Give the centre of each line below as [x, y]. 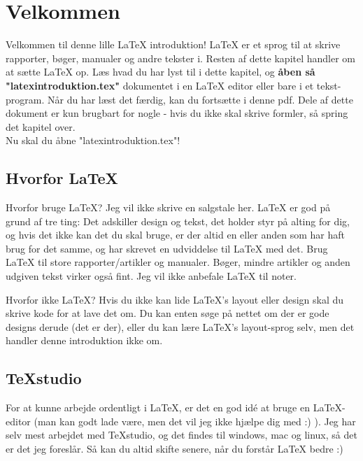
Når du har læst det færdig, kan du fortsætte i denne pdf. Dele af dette [200, 99]
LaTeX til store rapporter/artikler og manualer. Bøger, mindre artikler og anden [178, 262]
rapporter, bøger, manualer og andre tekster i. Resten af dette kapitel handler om [181, 58]
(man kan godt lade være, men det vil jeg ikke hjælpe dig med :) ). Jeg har [195, 421]
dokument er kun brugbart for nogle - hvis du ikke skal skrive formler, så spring [177, 113]
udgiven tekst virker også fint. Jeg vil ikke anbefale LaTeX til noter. [151, 276]
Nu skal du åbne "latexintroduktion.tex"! [93, 140]
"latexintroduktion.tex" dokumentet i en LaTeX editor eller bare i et [160, 85]
